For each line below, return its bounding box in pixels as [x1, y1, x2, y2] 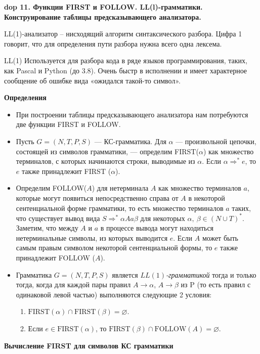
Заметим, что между [16, 223, 78, 233]
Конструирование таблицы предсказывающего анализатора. [4, 11, 201, 22]
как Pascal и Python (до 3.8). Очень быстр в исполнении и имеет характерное [4, 65, 247, 75]
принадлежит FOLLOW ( [16, 252, 95, 262]
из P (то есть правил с [181, 279, 251, 290]
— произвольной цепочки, [176, 136, 256, 146]
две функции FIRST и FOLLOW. [16, 119, 121, 129]
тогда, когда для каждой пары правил [16, 279, 131, 290]
